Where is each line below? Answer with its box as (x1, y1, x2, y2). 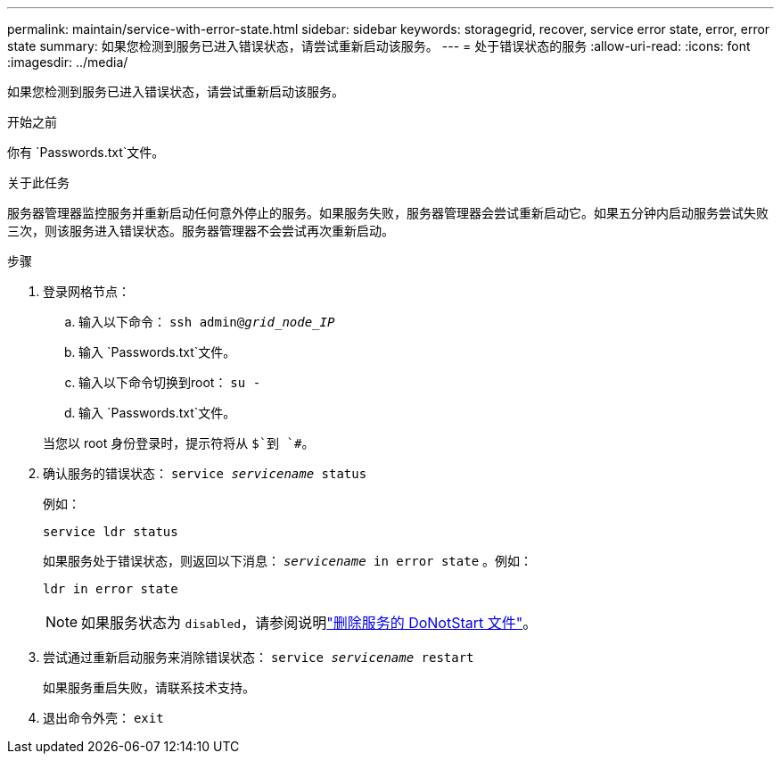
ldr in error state (43, 582, 178, 596)
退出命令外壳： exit (43, 710, 164, 725)
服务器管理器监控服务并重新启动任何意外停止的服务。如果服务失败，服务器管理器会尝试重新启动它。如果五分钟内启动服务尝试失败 (7, 205, 769, 220)
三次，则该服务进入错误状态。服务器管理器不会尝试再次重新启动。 (7, 223, 394, 238)
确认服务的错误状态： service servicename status (43, 466, 367, 481)
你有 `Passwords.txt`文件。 (7, 145, 165, 160)
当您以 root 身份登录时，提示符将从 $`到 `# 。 (43, 435, 315, 451)
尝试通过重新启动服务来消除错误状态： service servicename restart (43, 649, 474, 665)
